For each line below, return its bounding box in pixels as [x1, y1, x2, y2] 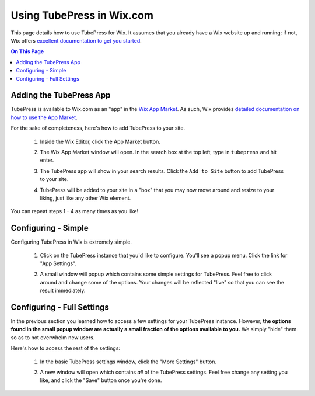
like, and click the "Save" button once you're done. [40, 377, 162, 384]
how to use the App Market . [10, 114, 78, 121]
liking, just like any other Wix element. [40, 194, 131, 202]
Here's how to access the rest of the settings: [10, 345, 121, 352]
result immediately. [40, 287, 86, 294]
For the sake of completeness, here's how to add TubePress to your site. [10, 124, 185, 131]
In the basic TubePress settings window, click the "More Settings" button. [40, 358, 217, 365]
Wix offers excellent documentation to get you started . [10, 37, 142, 44]
